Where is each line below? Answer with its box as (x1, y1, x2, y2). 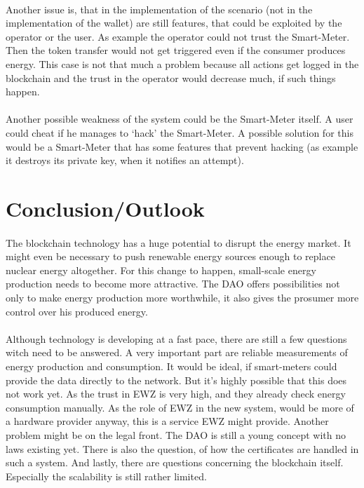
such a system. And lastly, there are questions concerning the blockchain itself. (6, 455, 344, 470)
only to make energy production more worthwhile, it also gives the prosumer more (6, 290, 359, 305)
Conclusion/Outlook (6, 194, 205, 222)
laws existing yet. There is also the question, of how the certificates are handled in (6, 441, 359, 456)
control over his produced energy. (6, 304, 148, 318)
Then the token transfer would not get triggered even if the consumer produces (6, 43, 346, 57)
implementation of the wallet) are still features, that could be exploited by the (6, 15, 342, 30)
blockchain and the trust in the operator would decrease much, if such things (6, 70, 336, 85)
